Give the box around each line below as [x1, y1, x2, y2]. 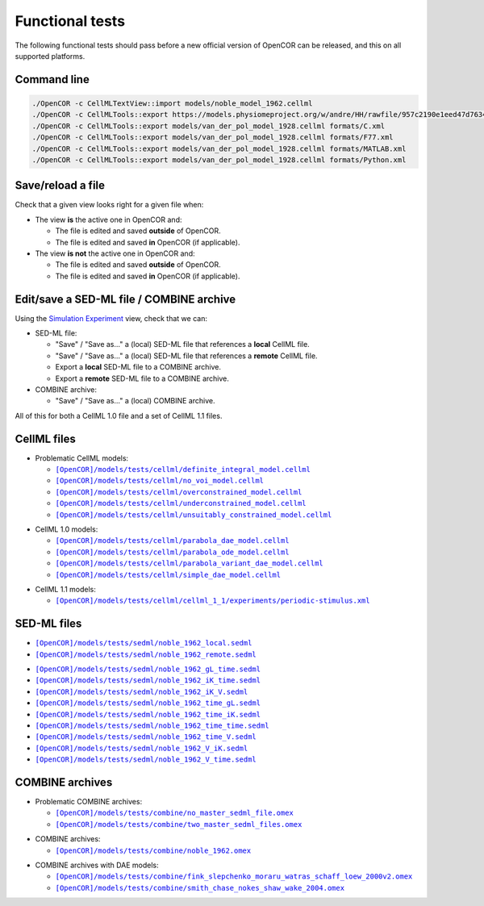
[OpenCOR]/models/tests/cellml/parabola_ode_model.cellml [55, 547, 290, 557]
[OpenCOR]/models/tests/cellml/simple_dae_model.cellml [55, 570, 282, 579]
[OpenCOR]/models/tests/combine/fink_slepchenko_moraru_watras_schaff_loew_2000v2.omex [55, 872, 413, 881]
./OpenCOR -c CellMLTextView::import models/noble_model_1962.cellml [31, 98, 313, 108]
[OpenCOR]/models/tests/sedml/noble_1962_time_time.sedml [35, 721, 269, 730]
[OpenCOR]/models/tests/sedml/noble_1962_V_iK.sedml [35, 743, 248, 753]
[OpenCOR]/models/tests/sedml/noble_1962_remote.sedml [35, 649, 257, 659]
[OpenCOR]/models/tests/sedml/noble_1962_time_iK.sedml [35, 710, 261, 719]
